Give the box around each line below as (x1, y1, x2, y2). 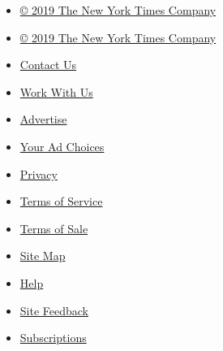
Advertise (19, 110, 67, 128)
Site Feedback (19, 301, 88, 318)
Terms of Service (19, 193, 103, 210)
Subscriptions (19, 329, 87, 346)
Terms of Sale (19, 219, 88, 236)
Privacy (19, 165, 58, 182)
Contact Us (19, 56, 77, 73)
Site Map (19, 247, 66, 264)
